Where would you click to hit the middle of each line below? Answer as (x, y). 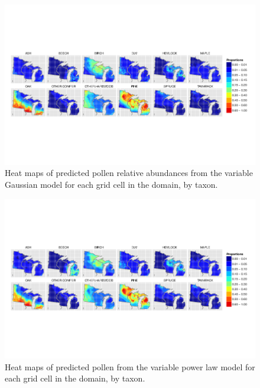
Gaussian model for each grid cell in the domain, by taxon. (111, 184)
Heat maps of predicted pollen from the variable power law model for (130, 366)
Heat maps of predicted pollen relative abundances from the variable (129, 173)
